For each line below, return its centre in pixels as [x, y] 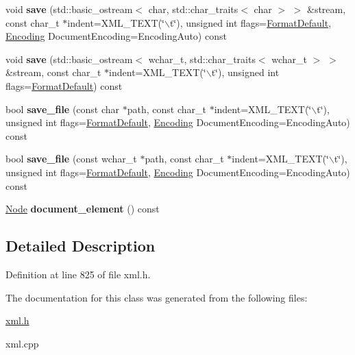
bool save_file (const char [63, 109]
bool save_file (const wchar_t [71, 159]
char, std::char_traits [193, 9]
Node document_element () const [83, 209]
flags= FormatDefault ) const [64, 85]
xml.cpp [22, 343]
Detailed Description [81, 246]
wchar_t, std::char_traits [202, 59]
